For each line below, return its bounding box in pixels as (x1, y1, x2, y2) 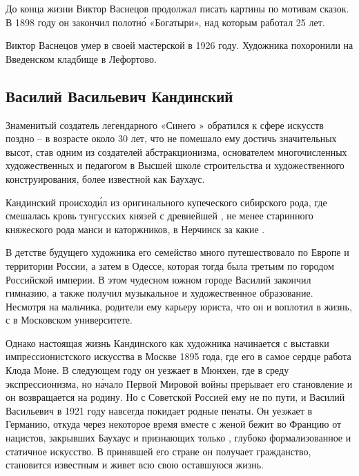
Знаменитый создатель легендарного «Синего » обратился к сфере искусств (6, 117, 324, 132)
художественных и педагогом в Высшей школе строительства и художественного (6, 158, 345, 172)
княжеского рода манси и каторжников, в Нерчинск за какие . (6, 221, 265, 236)
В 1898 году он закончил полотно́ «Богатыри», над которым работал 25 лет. (6, 14, 325, 29)
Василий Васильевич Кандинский (6, 85, 233, 106)
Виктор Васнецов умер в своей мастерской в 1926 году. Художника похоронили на (6, 38, 353, 52)
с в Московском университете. (6, 313, 133, 327)
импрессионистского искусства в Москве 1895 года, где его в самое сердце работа (6, 349, 351, 364)
